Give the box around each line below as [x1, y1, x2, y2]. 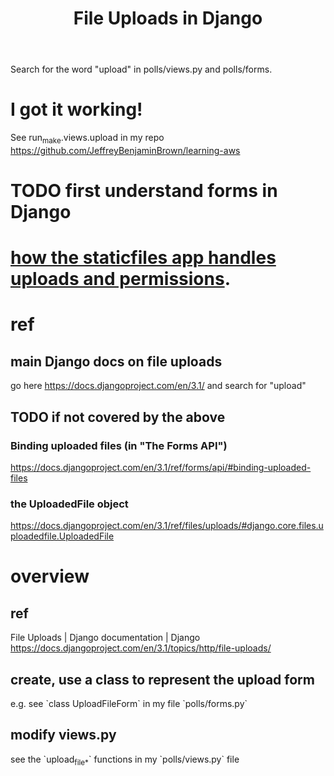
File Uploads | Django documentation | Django [10, 632, 201, 644]
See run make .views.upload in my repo [10, 132, 165, 146]
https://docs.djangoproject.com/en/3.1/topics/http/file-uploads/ [10, 642, 272, 654]
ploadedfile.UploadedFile [10, 530, 115, 542]
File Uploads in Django [73, 7, 263, 30]
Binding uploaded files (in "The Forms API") [10, 438, 228, 452]
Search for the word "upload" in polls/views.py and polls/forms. [10, 63, 273, 76]
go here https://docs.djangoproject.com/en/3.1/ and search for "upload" [10, 380, 307, 392]
